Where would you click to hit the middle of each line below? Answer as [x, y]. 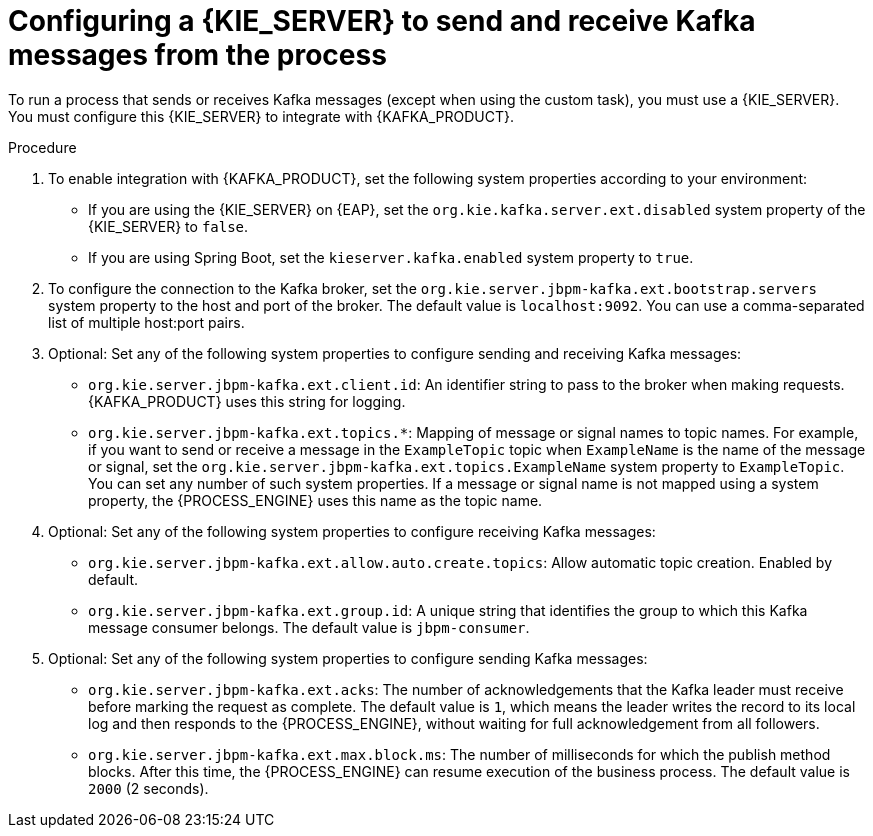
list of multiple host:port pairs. [146, 322]
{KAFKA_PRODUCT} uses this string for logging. [247, 401]
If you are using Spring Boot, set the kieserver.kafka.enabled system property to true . [391, 257]
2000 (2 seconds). [148, 788]
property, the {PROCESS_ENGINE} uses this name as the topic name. [315, 500]
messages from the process [197, 55]
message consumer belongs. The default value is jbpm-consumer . [309, 627]
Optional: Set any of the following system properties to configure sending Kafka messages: [348, 658]
